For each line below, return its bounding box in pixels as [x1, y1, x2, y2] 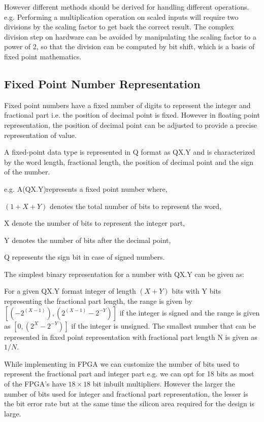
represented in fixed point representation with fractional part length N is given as [4, 331, 257, 342]
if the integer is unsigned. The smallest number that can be [71, 320, 256, 331]
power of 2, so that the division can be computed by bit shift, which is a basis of [4, 41, 255, 52]
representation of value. [4, 129, 77, 140]
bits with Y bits [172, 286, 221, 296]
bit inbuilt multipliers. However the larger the [92, 378, 235, 389]
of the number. [4, 166, 50, 177]
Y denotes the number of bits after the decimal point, [4, 234, 171, 245]
